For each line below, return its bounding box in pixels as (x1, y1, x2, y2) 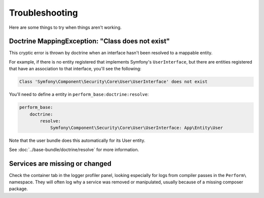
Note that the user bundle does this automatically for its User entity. (9, 137, 145, 144)
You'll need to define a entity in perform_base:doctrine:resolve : (9, 91, 149, 97)
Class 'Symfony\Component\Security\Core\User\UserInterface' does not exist (19, 79, 208, 85)
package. (9, 186, 28, 192)
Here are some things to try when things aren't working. (9, 24, 122, 30)
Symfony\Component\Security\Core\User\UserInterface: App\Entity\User (50, 125, 223, 131)
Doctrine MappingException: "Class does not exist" (9, 37, 170, 45)
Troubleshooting (9, 7, 78, 18)
